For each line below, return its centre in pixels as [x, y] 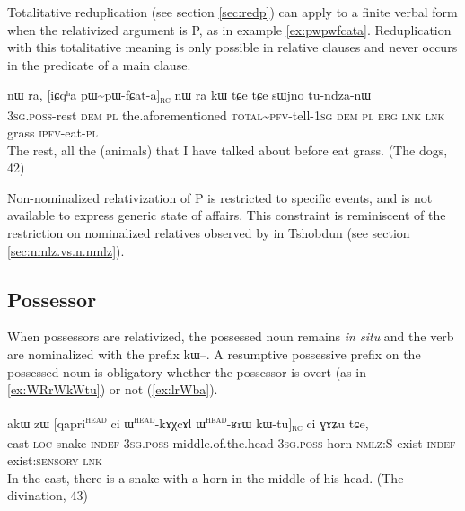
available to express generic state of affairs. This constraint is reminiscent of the [227, 215]
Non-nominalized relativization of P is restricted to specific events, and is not [220, 197]
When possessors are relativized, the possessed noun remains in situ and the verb [231, 336]
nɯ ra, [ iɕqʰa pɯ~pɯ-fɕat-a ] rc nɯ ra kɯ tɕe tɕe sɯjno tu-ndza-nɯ [189, 96]
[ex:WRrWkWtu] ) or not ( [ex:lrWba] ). [113, 389]
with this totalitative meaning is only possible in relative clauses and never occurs [232, 47]
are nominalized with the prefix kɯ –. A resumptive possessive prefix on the [214, 354]
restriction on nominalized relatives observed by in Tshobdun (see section [209, 233]
